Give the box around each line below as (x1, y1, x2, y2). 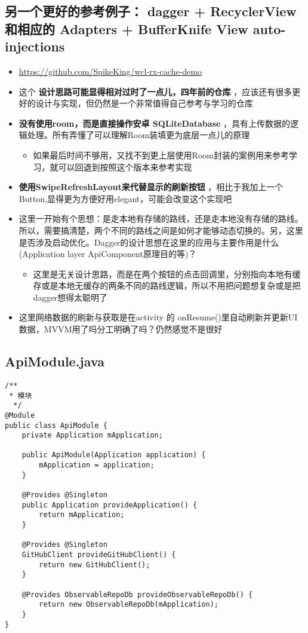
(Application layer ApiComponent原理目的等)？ (19, 247, 197, 260)
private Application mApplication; (21, 431, 163, 440)
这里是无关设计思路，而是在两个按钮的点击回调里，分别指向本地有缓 (33, 267, 301, 280)
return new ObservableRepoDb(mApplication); (39, 600, 218, 609)
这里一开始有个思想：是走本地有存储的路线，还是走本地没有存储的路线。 (19, 212, 303, 225)
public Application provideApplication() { (21, 500, 198, 509)
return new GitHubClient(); (39, 560, 150, 569)
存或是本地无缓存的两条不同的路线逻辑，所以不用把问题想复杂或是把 (33, 279, 301, 292)
